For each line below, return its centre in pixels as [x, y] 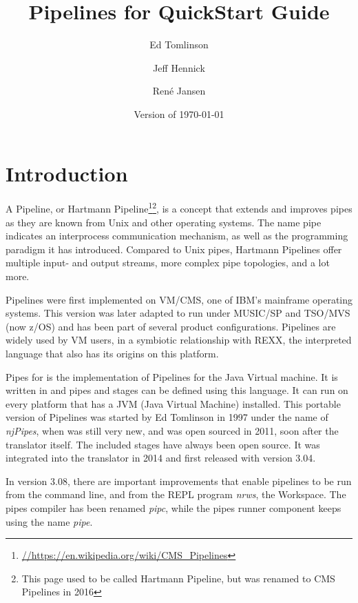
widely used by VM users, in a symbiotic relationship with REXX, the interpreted [179, 340]
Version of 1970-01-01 [179, 113]
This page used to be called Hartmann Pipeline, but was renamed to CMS [178, 578]
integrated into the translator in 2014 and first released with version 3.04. [161, 458]
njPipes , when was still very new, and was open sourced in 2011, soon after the [172, 431]
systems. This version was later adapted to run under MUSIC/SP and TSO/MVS [178, 313]
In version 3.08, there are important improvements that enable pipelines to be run [179, 481]
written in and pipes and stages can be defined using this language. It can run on [177, 390]
